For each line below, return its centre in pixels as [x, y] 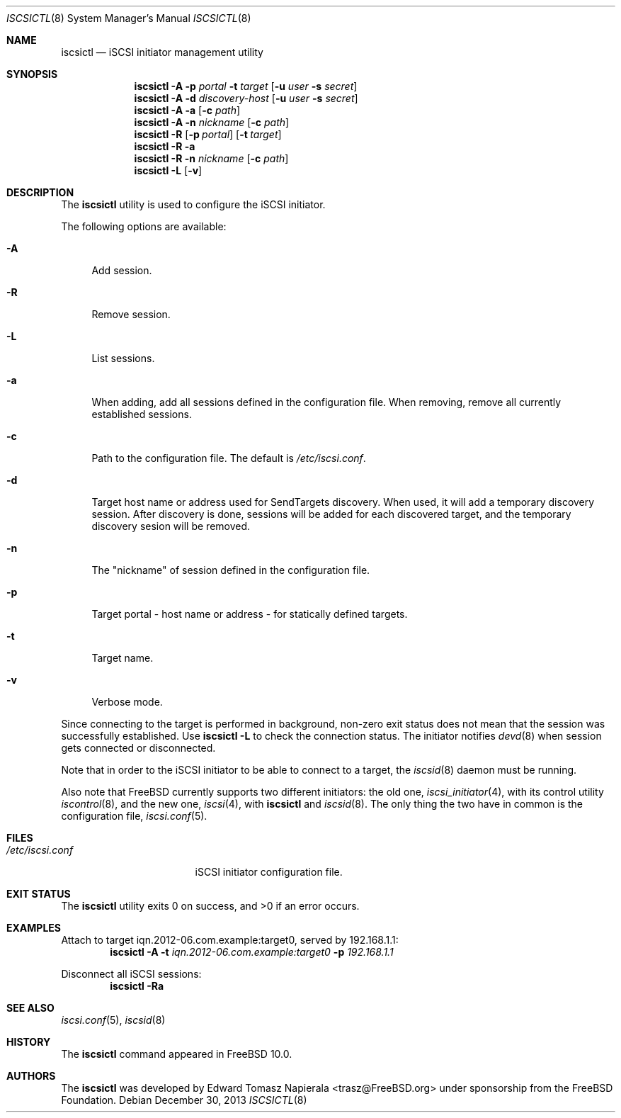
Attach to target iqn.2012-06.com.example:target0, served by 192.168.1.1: [230, 940]
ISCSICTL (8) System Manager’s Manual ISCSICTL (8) [129, 18]
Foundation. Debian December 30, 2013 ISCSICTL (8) [184, 1100]
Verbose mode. [127, 702]
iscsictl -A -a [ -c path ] [187, 110]
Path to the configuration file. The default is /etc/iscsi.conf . [229, 458]
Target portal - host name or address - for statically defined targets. [250, 614]
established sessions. [142, 414]
